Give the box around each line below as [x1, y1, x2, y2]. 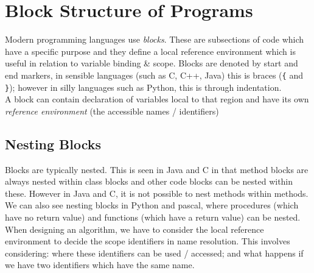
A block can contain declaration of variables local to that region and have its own [5, 93, 309, 105]
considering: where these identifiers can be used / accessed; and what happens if [5, 246, 304, 259]
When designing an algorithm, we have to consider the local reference [5, 222, 264, 235]
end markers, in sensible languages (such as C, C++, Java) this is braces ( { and [5, 68, 303, 81]
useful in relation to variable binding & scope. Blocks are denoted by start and [5, 57, 298, 69]
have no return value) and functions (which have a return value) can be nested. [5, 210, 301, 223]
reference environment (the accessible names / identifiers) [5, 104, 219, 117]
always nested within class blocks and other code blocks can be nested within [5, 175, 293, 188]
